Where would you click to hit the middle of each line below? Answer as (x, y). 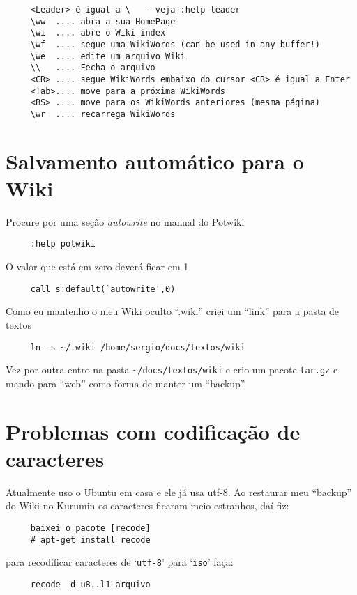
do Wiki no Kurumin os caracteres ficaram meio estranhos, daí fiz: (147, 505)
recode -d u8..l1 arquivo (90, 584)
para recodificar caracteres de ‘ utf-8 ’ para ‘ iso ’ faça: (120, 562)
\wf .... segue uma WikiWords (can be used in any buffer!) (175, 44)
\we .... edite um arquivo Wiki (108, 56)
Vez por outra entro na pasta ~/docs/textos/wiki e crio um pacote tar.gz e (172, 370)
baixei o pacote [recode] (90, 528)
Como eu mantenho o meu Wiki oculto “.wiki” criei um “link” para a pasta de (173, 311)
